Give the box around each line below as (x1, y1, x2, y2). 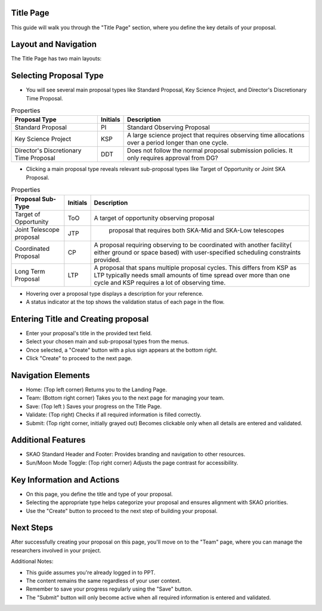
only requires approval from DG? (126, 154, 218, 162)
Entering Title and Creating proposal (11, 314, 149, 324)
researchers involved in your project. (11, 546, 101, 554)
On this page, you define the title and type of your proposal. (26, 490, 173, 498)
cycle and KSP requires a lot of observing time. (94, 278, 226, 287)
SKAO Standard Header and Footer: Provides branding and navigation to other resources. (26, 451, 246, 458)
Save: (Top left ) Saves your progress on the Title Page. (26, 403, 162, 410)
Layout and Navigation (11, 39, 97, 50)
